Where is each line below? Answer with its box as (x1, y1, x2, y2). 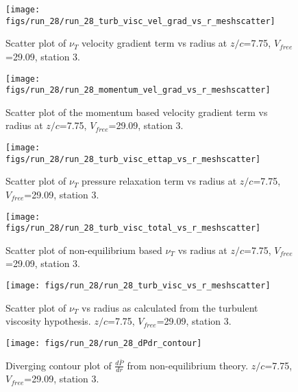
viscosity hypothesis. (5, 314, 91, 328)
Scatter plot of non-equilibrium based (5, 242, 162, 257)
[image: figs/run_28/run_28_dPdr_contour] (5, 338, 202, 348)
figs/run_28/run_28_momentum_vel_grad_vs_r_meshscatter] (5, 85, 271, 95)
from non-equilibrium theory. (127, 358, 249, 372)
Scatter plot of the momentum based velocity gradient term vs (5, 104, 268, 119)
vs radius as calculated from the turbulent (82, 300, 258, 314)
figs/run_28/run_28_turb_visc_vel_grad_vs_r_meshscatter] (5, 16, 275, 26)
